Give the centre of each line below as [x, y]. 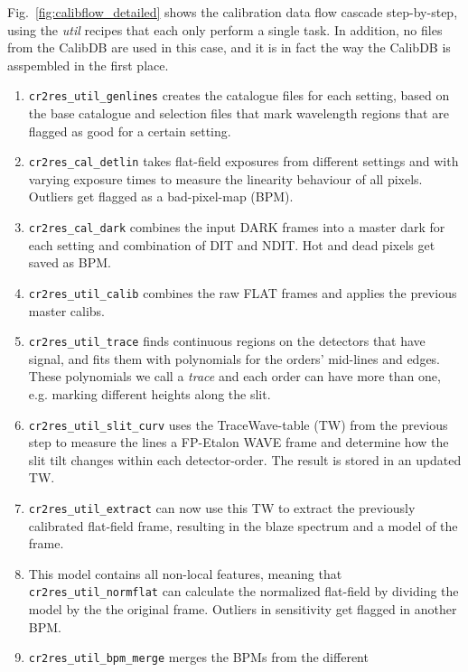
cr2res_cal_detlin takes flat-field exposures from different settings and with [243, 161]
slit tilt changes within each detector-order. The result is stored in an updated [245, 459]
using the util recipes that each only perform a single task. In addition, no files [225, 29]
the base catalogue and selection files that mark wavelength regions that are [239, 113]
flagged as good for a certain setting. [130, 131]
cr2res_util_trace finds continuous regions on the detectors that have [227, 341]
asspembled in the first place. [88, 65]
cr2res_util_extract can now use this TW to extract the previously [222, 508]
